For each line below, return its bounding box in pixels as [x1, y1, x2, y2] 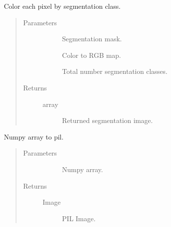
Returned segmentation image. [62, 115, 153, 125]
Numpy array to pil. [4, 131, 64, 141]
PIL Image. [62, 213, 96, 223]
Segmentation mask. [62, 34, 122, 44]
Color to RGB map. [62, 50, 121, 60]
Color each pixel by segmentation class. [4, 1, 121, 11]
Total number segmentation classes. [62, 66, 168, 76]
